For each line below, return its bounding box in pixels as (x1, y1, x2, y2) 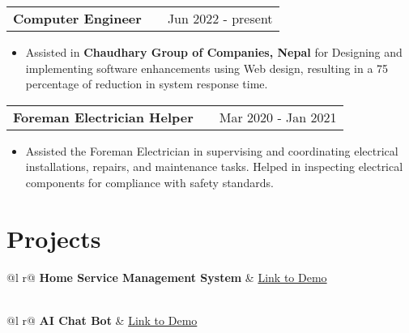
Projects (6, 221, 101, 254)
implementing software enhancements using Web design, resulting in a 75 (25, 59, 389, 76)
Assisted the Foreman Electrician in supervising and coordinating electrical (25, 142, 398, 159)
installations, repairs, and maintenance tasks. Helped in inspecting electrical (25, 158, 403, 175)
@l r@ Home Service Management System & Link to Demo (6, 268, 327, 285)
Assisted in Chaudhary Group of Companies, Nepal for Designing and (25, 44, 403, 60)
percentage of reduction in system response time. (25, 75, 268, 92)
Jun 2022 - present (167, 9, 273, 28)
